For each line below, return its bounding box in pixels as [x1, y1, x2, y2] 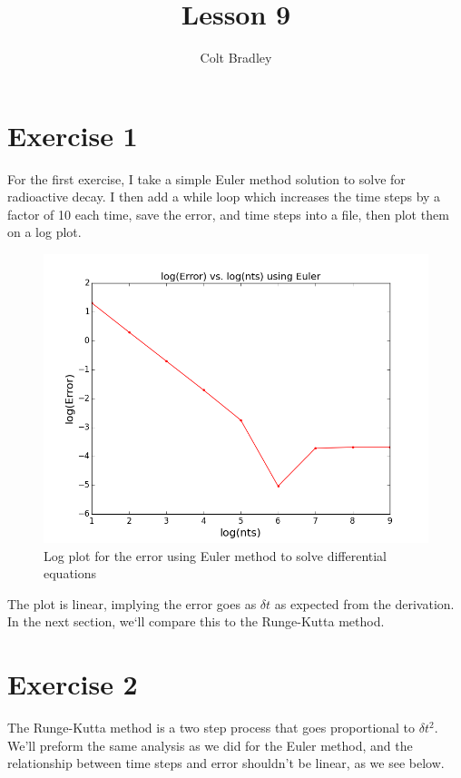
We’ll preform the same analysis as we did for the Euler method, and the [7, 735, 413, 754]
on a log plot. [7, 222, 82, 241]
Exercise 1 [7, 116, 138, 153]
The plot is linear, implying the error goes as [7, 594, 257, 613]
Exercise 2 [7, 665, 138, 703]
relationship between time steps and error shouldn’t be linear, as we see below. [7, 753, 445, 773]
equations [44, 564, 97, 583]
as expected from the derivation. [274, 594, 455, 613]
